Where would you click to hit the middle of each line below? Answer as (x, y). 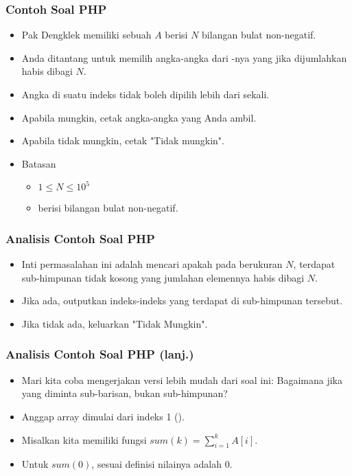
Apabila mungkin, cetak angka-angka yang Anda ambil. (139, 117)
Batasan (39, 163)
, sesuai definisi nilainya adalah (156, 464)
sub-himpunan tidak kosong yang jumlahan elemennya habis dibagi (163, 277)
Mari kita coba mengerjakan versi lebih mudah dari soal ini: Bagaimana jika (182, 379)
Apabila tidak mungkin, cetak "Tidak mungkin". (123, 140)
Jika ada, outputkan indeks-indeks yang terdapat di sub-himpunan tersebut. (182, 301)
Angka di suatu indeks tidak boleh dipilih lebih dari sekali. (145, 94)
